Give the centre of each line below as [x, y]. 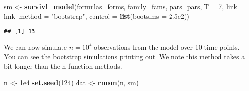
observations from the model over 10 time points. [167, 47]
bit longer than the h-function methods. [63, 66]
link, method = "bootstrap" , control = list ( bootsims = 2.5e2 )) [97, 16]
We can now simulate [35, 47]
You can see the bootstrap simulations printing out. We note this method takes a [124, 56]
